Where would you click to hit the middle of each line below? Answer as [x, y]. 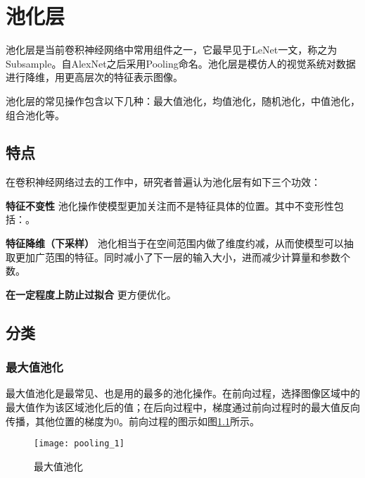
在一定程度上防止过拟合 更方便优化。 [91, 294]
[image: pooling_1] [79, 444]
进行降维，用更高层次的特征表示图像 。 [94, 77]
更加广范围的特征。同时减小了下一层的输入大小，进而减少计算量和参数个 [182, 257]
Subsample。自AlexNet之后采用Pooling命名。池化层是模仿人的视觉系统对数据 [181, 63]
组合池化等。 [35, 114]
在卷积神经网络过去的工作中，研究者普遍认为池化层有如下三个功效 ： [163, 182]
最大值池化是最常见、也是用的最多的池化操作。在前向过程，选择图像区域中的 [183, 393]
